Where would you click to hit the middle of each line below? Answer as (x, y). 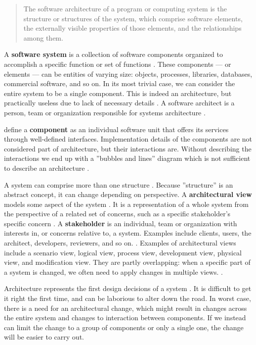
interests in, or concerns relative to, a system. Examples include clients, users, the (128, 233)
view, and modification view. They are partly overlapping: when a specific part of (127, 262)
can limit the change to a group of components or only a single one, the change (124, 327)
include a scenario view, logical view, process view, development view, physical (123, 252)
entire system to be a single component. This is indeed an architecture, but (118, 93)
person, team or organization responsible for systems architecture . (105, 112)
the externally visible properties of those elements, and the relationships (132, 28)
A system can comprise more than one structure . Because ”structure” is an (119, 184)
